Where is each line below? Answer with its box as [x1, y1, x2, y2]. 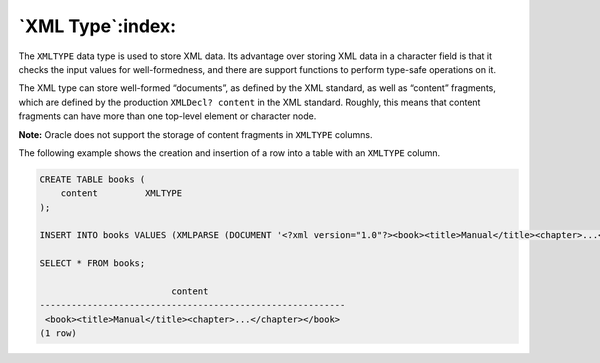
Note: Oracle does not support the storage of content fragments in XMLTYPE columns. [18, 128, 373, 140]
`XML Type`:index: [18, 15, 177, 37]
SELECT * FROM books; [39, 258, 146, 269]
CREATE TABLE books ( [39, 173, 146, 185]
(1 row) [39, 328, 77, 339]
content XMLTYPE [60, 188, 183, 199]
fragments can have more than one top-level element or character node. [18, 110, 317, 122]
